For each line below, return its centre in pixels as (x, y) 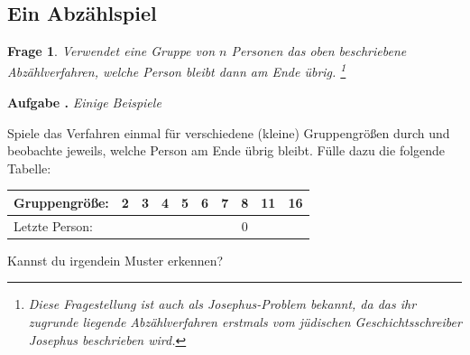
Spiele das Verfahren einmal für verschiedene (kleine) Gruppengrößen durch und (229, 132)
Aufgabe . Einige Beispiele (84, 103)
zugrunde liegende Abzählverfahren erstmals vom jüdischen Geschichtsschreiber (245, 322)
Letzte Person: (53, 225)
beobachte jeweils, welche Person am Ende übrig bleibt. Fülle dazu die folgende (226, 150)
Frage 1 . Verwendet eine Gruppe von (111, 51)
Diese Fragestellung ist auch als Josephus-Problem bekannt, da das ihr (222, 304)
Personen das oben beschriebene (319, 51)
